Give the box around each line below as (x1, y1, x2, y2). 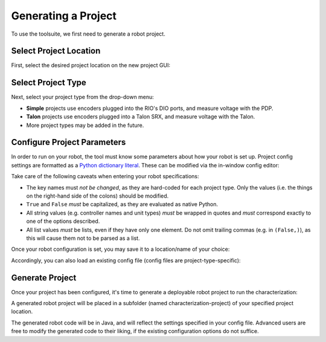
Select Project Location (11, 46, 101, 56)
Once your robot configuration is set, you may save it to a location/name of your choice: (11, 245, 230, 253)
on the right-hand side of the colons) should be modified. (26, 192, 169, 199)
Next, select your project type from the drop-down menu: (11, 94, 154, 101)
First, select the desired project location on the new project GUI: (11, 62, 170, 69)
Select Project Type (11, 77, 87, 88)
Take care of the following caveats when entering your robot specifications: (11, 173, 199, 180)
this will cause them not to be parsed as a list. (26, 234, 140, 242)
